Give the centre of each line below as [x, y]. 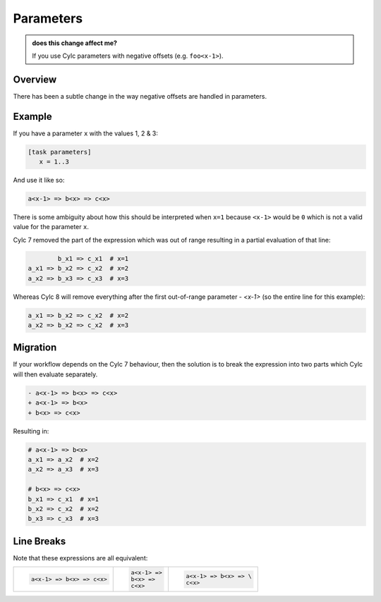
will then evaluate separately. [55, 374]
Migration [35, 348]
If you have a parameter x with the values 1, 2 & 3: [86, 133]
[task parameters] [60, 152]
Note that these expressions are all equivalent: [80, 558]
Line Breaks [40, 541]
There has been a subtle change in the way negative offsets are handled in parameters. [140, 96]
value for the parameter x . [51, 227]
